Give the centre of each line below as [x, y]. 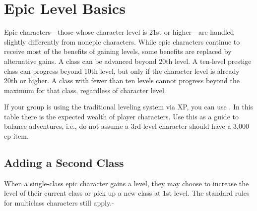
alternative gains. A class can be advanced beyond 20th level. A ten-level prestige [128, 61]
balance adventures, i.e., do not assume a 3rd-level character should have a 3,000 [127, 126]
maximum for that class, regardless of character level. [85, 90]
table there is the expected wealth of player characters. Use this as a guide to [121, 116]
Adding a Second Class [64, 163]
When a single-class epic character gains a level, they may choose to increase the [127, 183]
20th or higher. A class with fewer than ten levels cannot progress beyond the [122, 80]
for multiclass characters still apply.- [59, 203]
